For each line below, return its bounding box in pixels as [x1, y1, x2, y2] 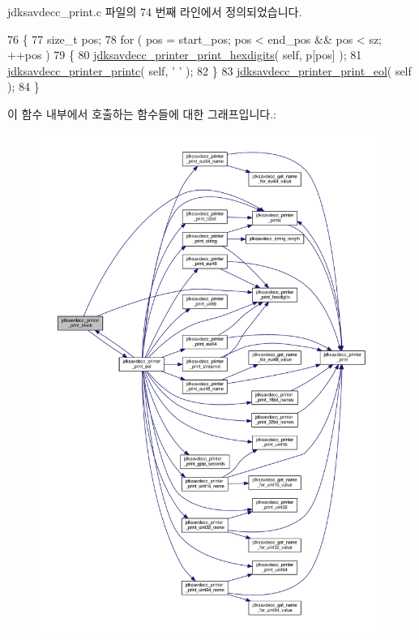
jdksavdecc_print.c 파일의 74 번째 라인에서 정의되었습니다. [7, 3, 302, 19]
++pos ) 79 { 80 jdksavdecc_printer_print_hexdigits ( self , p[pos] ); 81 [7, 46, 362, 63]
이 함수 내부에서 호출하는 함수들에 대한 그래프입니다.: [7, 105, 276, 122]
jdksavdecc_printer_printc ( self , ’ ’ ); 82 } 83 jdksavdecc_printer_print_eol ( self [7, 62, 412, 79]
